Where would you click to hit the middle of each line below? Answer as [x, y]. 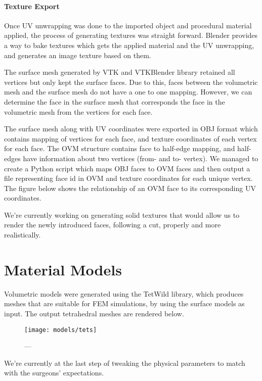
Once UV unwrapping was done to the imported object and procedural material [128, 25]
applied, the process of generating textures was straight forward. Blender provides [131, 35]
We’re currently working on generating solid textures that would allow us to [122, 215]
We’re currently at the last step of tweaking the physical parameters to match [125, 363]
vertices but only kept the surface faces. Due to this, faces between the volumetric [131, 82]
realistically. [23, 235]
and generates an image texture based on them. [78, 55]
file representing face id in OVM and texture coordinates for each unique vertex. [128, 178]
